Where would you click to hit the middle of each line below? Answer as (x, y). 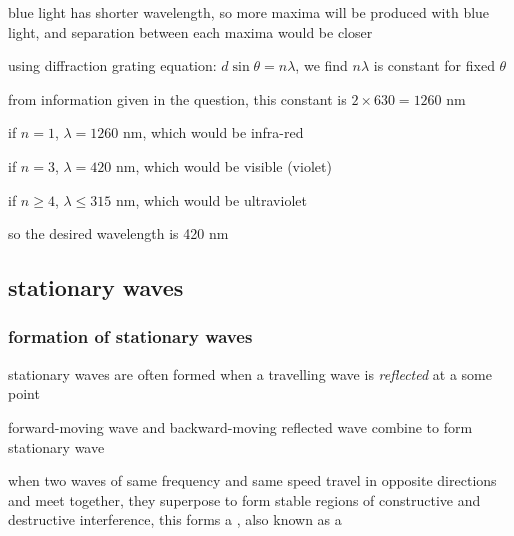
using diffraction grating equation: (112, 65)
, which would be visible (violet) (233, 165)
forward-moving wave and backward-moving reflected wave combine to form (240, 426)
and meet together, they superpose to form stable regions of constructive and (244, 499)
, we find (321, 65)
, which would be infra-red (223, 132)
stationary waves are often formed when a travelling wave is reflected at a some (250, 373)
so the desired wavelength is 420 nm (118, 233)
